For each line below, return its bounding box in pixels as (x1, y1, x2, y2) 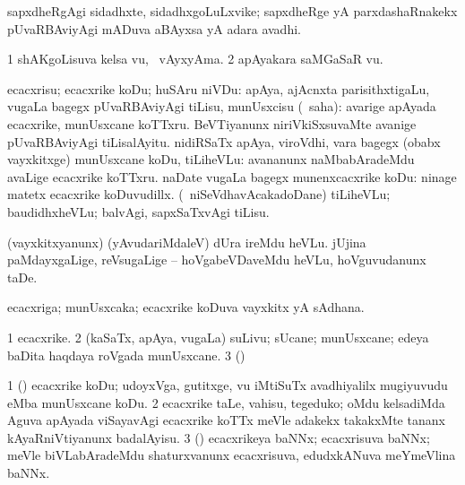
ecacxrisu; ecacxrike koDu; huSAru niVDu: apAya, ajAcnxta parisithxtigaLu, (7, 79, 430, 98)
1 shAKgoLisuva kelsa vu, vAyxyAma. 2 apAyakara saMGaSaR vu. (7, 49, 383, 68)
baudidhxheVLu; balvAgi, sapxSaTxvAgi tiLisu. (7, 202, 270, 221)
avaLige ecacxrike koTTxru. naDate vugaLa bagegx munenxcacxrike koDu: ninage (7, 167, 457, 186)
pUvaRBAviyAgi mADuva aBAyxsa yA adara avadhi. (7, 19, 301, 38)
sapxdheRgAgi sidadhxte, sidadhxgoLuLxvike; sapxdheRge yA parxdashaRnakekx (7, 2, 458, 20)
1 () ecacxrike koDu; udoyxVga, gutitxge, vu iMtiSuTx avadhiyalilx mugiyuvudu (7, 376, 448, 394)
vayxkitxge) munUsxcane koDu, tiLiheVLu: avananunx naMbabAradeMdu (7, 150, 415, 169)
